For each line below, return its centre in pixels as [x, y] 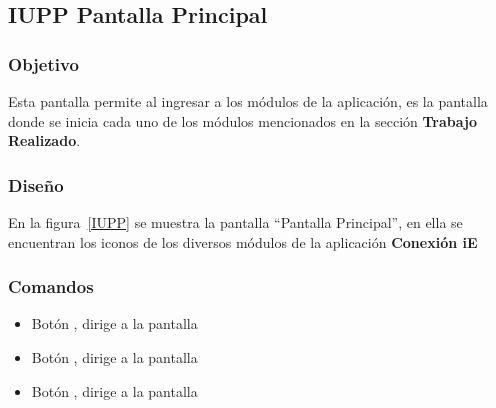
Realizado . [44, 140]
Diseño [36, 184]
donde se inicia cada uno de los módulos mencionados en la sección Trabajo [243, 120]
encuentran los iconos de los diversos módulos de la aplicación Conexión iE [243, 241]
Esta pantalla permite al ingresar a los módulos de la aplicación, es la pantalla [248, 101]
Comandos [51, 286]
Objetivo [43, 63]
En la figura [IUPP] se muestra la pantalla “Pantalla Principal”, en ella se [235, 222]
